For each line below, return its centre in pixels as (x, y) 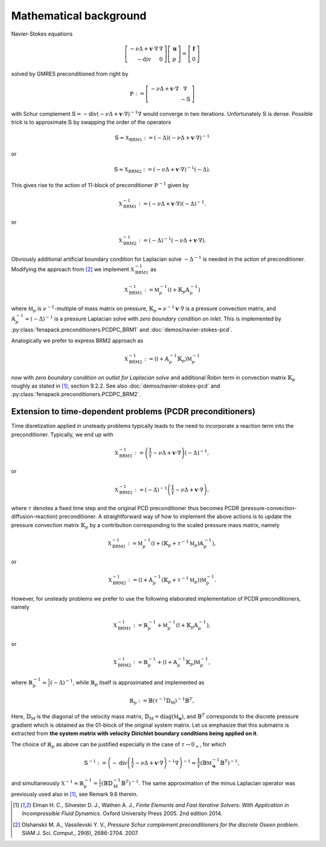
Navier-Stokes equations (42, 34)
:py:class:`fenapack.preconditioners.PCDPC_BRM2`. (76, 394)
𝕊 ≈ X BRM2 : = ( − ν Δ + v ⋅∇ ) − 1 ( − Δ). (162, 170)
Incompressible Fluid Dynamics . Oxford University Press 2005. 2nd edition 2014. (122, 813)
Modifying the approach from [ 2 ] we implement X (73, 269)
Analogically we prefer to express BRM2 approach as (77, 340)
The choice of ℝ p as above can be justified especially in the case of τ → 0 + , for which (119, 745)
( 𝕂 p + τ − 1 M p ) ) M (184, 580)
